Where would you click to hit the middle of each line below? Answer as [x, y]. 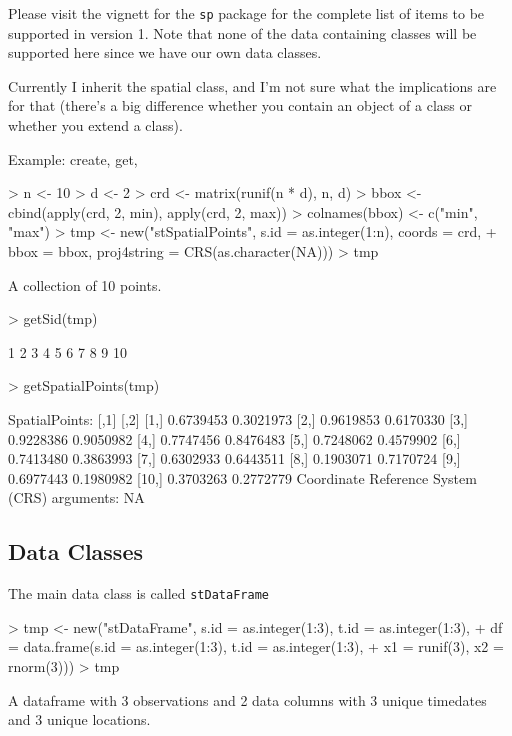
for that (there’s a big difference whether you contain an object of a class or [240, 105]
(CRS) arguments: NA [76, 497]
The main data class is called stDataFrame [138, 593]
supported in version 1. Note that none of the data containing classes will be [242, 32]
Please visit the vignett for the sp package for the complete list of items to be [246, 13]
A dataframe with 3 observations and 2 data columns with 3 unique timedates [247, 699]
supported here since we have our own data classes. [165, 52]
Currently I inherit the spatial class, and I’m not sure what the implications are [252, 85]
